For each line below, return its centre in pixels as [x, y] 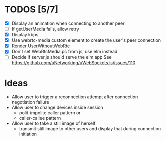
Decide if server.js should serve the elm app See [62, 57]
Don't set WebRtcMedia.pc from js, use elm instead [65, 52]
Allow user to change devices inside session [57, 108]
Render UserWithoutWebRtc [41, 46]
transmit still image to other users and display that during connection [90, 129]
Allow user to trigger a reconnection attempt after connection [75, 97]
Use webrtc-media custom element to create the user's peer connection [86, 40]
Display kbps [25, 35]
